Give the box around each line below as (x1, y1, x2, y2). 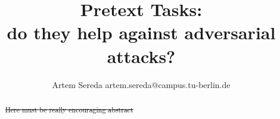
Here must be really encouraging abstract (5, 104, 133, 114)
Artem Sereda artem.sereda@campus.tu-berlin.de (52, 78, 231, 90)
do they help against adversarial (7, 20, 276, 45)
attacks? (107, 43, 176, 68)
